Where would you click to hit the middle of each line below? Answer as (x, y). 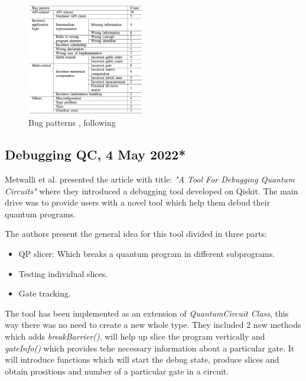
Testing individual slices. (63, 273)
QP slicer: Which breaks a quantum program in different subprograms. (147, 254)
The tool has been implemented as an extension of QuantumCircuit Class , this (147, 313)
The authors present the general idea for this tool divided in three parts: (136, 234)
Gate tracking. (45, 293)
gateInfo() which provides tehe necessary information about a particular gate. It (150, 348)
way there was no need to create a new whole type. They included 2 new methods (153, 325)
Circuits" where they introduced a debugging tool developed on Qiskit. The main (152, 190)
